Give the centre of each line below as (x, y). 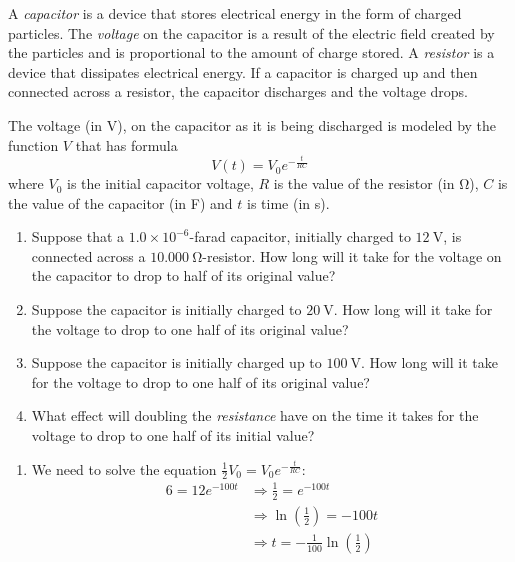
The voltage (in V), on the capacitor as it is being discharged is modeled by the (252, 124)
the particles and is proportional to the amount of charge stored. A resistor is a (251, 52)
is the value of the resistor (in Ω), (376, 183)
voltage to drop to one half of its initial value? (173, 435)
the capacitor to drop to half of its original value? (183, 275)
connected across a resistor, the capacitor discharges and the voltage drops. (238, 91)
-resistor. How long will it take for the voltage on (352, 255)
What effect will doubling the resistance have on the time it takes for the (255, 415)
